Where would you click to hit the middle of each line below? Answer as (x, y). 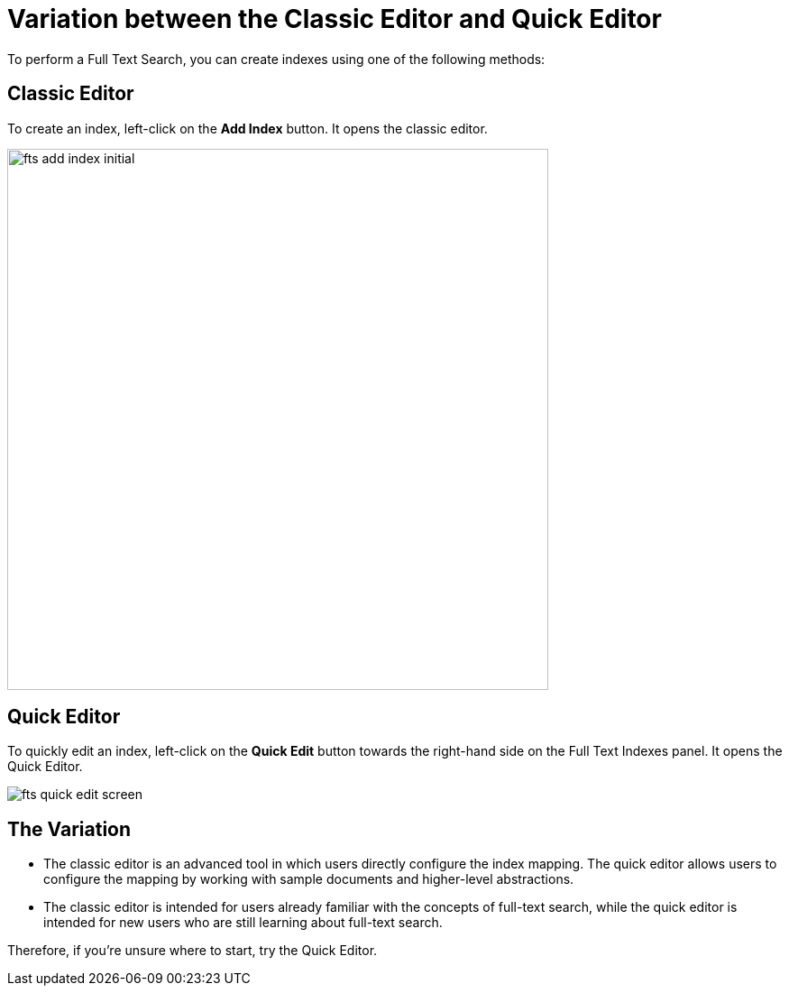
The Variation (69, 829)
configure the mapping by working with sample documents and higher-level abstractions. (309, 879)
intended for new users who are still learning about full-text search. (243, 923)
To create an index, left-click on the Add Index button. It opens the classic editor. (248, 128)
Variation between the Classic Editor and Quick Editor (335, 19)
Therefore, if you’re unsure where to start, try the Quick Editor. (193, 951)
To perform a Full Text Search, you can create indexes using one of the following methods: (276, 59)
